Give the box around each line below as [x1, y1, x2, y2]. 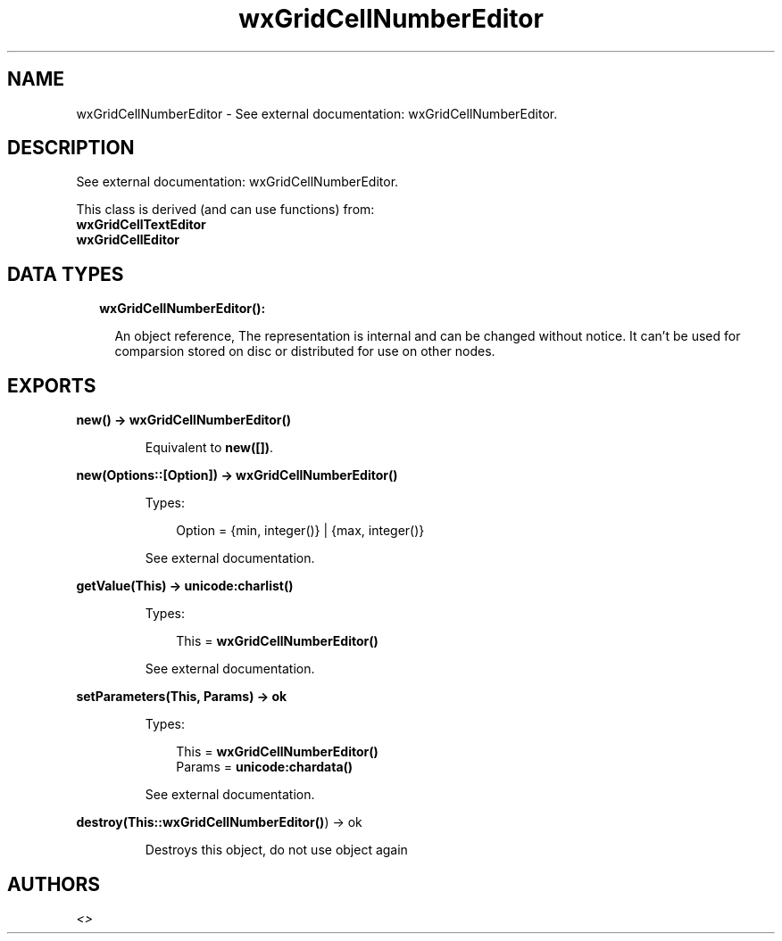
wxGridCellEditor [76, 232, 179, 248]
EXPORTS [7, 374, 96, 397]
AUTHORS [7, 872, 101, 896]
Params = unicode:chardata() [176, 759, 354, 775]
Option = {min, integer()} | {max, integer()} [176, 523, 425, 539]
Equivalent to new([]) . [145, 440, 274, 456]
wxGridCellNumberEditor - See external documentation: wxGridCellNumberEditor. [76, 105, 558, 121]
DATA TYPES [7, 262, 124, 285]
